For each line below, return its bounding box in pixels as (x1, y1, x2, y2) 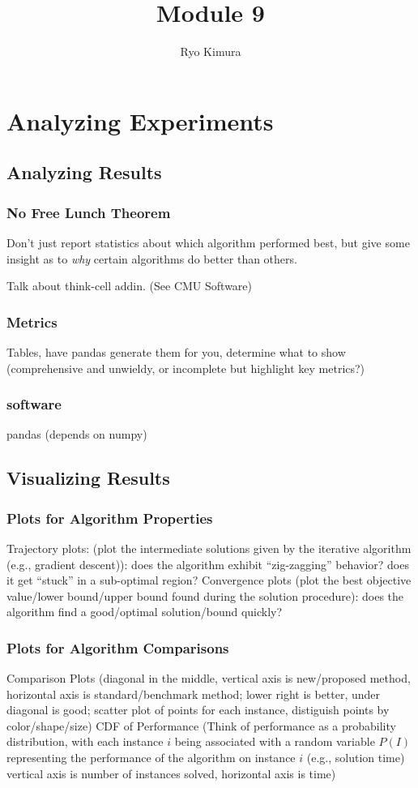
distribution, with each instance (6, 733, 164, 750)
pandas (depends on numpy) (6, 426, 147, 443)
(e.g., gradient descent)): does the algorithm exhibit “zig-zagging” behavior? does (6, 555, 409, 572)
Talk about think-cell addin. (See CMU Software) (6, 277, 253, 294)
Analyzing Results (6, 160, 162, 185)
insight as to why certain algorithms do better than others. (6, 250, 297, 267)
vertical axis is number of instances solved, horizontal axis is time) (6, 764, 336, 782)
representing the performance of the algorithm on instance (6, 749, 296, 766)
